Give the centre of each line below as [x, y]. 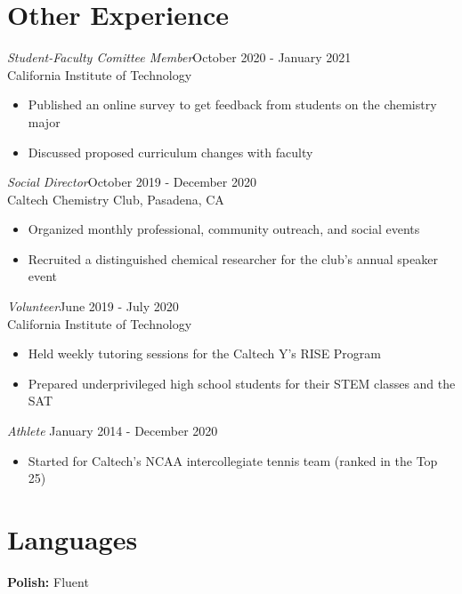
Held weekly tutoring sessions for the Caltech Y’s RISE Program [205, 353]
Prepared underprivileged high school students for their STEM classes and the [242, 383]
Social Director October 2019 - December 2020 [132, 182]
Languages [73, 539]
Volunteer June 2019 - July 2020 [93, 306]
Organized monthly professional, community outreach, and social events [224, 229]
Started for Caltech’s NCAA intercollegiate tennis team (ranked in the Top [233, 460]
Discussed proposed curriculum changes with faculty [170, 152]
